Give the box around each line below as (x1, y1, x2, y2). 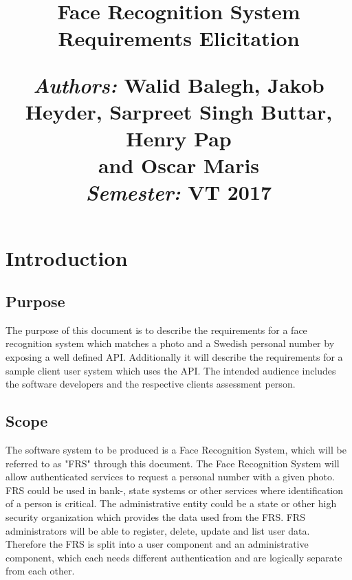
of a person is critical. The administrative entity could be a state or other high (5, 496, 337, 511)
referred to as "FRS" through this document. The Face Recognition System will (5, 456, 340, 470)
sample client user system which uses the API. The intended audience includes (5, 363, 336, 377)
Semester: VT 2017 (85, 178, 272, 207)
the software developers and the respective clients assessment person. (5, 377, 296, 391)
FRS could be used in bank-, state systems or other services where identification (5, 482, 344, 497)
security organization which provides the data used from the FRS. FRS (5, 510, 305, 524)
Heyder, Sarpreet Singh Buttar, (25, 97, 333, 125)
